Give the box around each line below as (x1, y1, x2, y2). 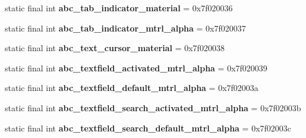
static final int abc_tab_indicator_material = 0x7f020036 (5, 2, 233, 14)
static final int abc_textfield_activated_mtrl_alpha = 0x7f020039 (5, 61, 267, 74)
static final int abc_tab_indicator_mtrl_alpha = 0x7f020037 (5, 21, 246, 34)
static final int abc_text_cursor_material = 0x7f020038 (5, 42, 225, 54)
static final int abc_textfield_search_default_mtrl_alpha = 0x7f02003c (5, 121, 292, 134)
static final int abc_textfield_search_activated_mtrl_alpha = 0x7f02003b (5, 101, 301, 114)
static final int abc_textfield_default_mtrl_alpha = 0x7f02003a (5, 81, 258, 94)
